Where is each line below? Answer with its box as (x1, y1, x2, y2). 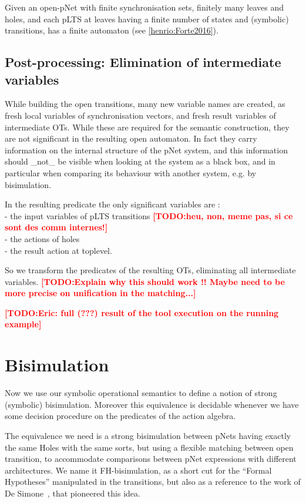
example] (5, 318, 42, 330)
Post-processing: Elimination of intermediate (5, 53, 281, 71)
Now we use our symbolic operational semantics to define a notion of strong (5, 387, 277, 399)
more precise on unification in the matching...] (5, 287, 196, 299)
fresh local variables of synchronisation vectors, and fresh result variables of (5, 109, 276, 121)
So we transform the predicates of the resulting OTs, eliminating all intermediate (5, 264, 296, 276)
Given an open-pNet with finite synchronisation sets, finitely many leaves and (5, 1, 284, 13)
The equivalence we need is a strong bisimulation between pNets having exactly (5, 429, 291, 441)
